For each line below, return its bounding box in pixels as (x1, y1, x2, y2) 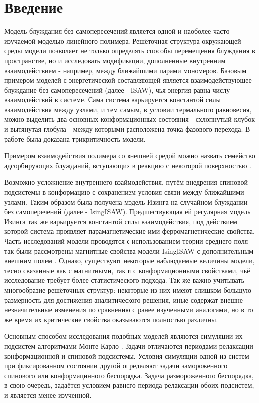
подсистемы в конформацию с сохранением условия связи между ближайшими (4, 187, 244, 197)
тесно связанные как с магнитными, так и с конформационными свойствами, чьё (4, 265, 250, 275)
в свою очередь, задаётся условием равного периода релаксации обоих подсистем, (4, 380, 254, 390)
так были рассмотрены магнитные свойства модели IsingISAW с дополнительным (4, 245, 254, 256)
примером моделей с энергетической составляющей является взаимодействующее (4, 75, 252, 85)
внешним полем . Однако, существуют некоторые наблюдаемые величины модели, (4, 255, 255, 266)
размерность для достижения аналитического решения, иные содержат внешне (4, 294, 243, 305)
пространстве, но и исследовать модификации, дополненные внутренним (4, 55, 226, 65)
